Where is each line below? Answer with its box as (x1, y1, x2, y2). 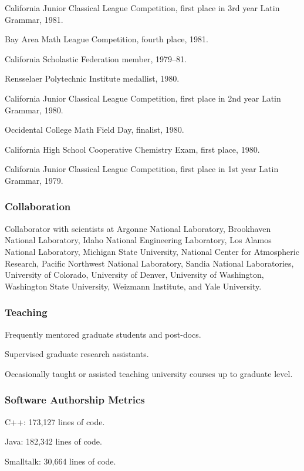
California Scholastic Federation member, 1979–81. (5, 52, 187, 65)
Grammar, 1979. (5, 174, 63, 186)
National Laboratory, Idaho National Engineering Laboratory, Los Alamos (5, 234, 272, 246)
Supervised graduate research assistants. (5, 348, 149, 360)
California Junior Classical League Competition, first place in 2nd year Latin (5, 92, 281, 104)
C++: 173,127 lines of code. (5, 415, 105, 428)
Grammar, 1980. (5, 103, 63, 116)
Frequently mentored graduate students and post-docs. (5, 328, 201, 340)
